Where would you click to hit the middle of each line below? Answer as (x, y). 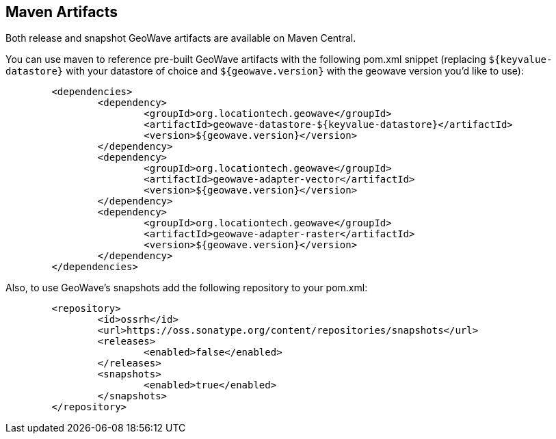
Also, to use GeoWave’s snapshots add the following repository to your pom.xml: (187, 288)
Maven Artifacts (62, 12)
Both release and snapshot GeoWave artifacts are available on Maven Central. (181, 38)
